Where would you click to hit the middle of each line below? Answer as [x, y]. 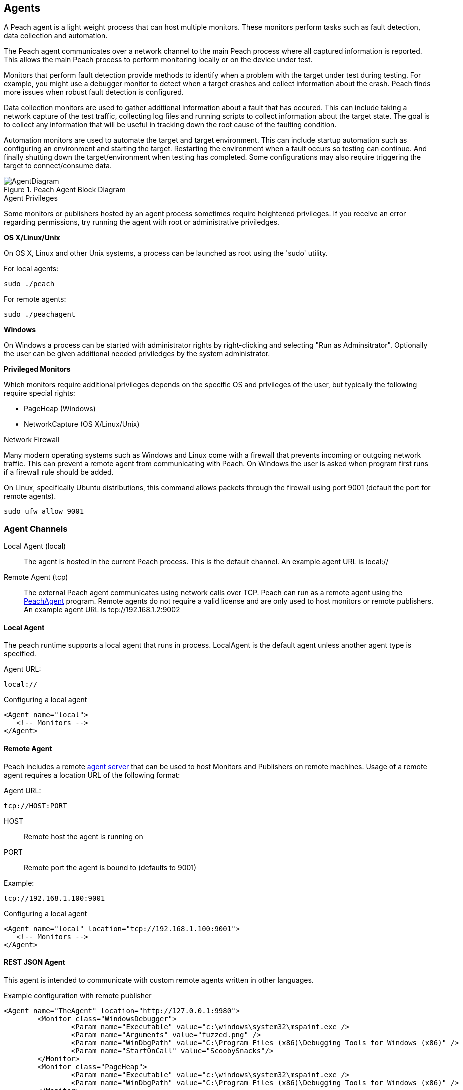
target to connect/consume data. [58, 166]
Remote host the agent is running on [84, 836]
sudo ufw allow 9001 [44, 512]
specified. [20, 654]
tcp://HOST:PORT [36, 806]
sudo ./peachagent [40, 315]
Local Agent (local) [35, 546]
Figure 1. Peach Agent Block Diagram [65, 190]
